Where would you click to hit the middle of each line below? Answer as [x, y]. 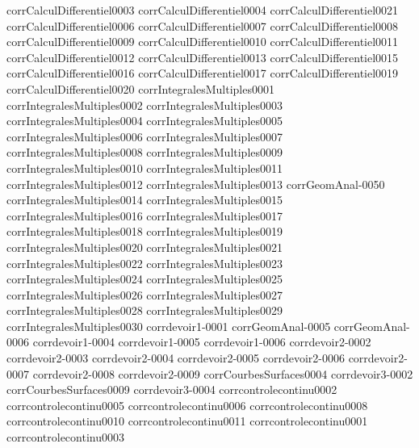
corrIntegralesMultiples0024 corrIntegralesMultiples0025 [145, 279]
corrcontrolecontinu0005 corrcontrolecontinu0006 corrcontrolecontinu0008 [187, 405]
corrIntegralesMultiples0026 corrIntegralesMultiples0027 [145, 294]
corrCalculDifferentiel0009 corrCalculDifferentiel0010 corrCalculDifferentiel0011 [203, 42]
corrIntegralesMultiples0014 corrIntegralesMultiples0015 [145, 200]
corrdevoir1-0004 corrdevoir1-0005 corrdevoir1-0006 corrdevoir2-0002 [202, 342]
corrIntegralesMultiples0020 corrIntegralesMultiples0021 [145, 247]
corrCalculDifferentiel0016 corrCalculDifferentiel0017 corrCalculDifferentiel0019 [203, 73]
